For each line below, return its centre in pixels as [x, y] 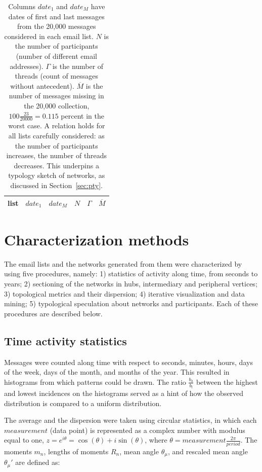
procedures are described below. [53, 313]
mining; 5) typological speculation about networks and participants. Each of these [131, 303]
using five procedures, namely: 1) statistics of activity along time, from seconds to [131, 274]
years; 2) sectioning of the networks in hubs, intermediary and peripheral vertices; [131, 283]
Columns [22, 6]
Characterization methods [97, 239]
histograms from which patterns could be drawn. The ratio [95, 382]
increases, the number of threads [57, 155]
